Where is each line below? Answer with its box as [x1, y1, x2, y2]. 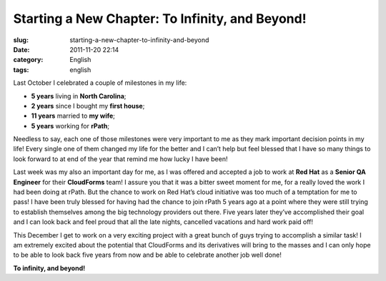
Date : [13, 45, 30, 53]
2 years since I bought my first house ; [31, 101, 145, 110]
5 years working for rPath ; [31, 121, 110, 130]
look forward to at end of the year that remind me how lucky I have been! [13, 154, 228, 163]
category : [13, 56, 44, 64]
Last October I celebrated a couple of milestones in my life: [13, 78, 187, 87]
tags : [13, 65, 29, 74]
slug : [13, 36, 29, 44]
